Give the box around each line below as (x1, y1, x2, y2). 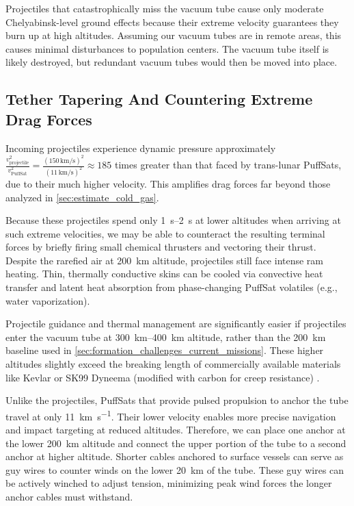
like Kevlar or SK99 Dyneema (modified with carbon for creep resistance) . (5, 370, 320, 384)
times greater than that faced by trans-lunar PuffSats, (115, 157, 342, 172)
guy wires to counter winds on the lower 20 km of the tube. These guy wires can (5, 462, 344, 477)
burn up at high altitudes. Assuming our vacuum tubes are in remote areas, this (5, 28, 342, 42)
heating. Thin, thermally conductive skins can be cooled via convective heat (5, 266, 323, 281)
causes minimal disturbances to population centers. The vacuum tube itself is (5, 41, 329, 55)
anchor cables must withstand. (5, 490, 133, 504)
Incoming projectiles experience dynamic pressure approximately (5, 140, 276, 155)
